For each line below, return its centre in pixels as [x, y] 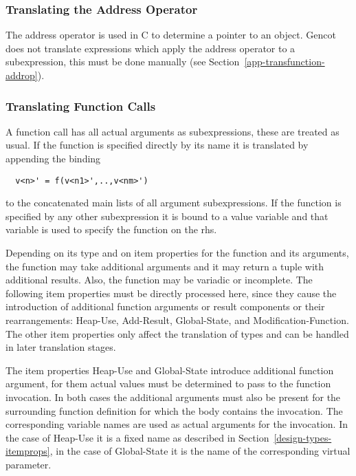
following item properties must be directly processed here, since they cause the [171, 293]
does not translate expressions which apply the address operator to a [151, 48]
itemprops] [28, 451]
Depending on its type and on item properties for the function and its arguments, [177, 253]
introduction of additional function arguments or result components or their [165, 306]
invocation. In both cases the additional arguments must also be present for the [173, 397]
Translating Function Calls [81, 106]
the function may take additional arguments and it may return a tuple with [165, 266]
